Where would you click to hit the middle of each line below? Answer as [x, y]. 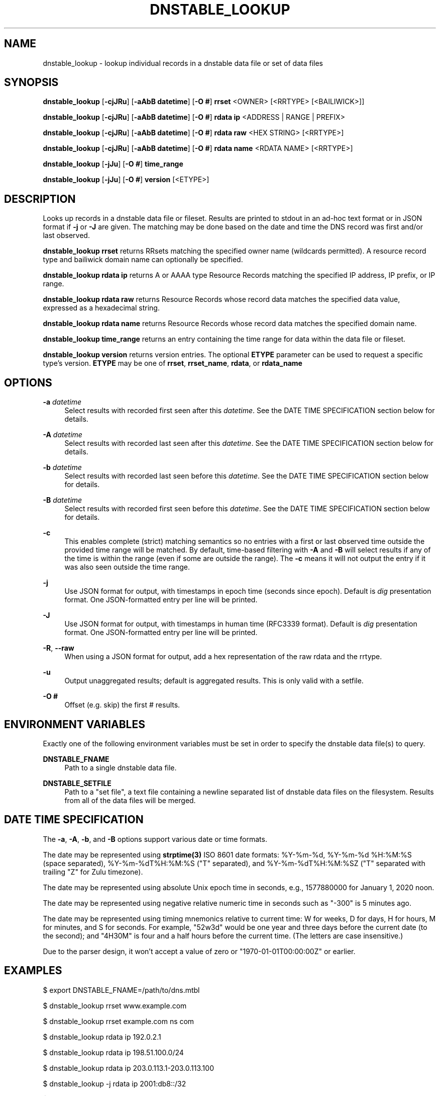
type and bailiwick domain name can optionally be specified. [143, 260]
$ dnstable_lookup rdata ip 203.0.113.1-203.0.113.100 [128, 1068]
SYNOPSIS [31, 83]
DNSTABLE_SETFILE [77, 783]
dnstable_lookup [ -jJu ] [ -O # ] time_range [113, 164]
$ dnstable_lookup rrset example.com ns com [119, 1021]
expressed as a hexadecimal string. [101, 308]
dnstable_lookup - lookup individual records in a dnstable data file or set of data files [183, 63]
